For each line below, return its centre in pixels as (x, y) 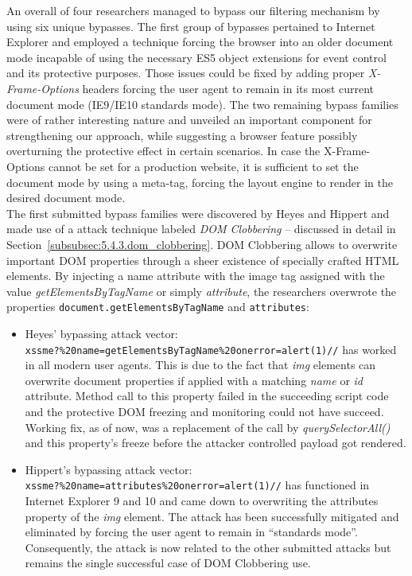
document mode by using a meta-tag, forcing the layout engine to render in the (200, 182)
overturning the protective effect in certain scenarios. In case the (163, 151)
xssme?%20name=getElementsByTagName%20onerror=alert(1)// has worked (211, 349)
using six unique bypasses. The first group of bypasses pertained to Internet (191, 26)
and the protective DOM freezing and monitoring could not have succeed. (204, 411)
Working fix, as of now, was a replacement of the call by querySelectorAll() (208, 427)
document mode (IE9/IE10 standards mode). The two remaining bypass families (202, 104)
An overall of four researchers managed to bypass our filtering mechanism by (193, 10)
